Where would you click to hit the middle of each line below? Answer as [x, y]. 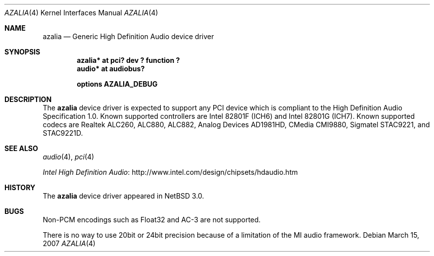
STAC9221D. [63, 133]
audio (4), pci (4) [69, 157]
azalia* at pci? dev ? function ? [128, 60]
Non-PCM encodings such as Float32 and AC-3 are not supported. [152, 220]
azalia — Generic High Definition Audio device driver [128, 36]
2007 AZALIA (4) [69, 243]
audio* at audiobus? [111, 69]
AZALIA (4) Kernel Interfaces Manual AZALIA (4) [81, 13]
